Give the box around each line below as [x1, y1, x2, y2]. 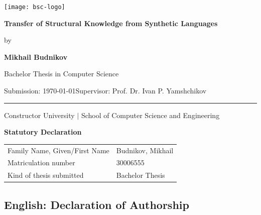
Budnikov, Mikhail [116, 145, 174, 155]
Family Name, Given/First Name [8, 145, 109, 155]
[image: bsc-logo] [4, 4, 65, 11]
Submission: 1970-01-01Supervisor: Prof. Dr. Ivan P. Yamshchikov [4, 85, 207, 96]
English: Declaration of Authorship [4, 196, 189, 212]
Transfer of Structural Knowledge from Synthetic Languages [4, 18, 218, 28]
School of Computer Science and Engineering [81, 110, 220, 120]
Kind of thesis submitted [8, 170, 84, 180]
